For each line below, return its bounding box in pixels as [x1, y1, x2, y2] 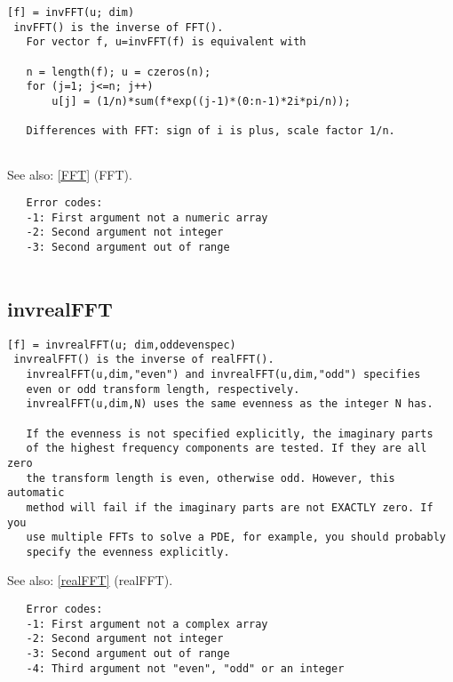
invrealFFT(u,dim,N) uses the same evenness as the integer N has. [26, 397, 433, 411]
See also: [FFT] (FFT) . [7, 164, 132, 183]
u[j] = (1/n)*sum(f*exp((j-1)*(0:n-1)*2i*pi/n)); [52, 94, 351, 108]
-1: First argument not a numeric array [26, 211, 268, 224]
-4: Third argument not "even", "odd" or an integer [26, 662, 345, 675]
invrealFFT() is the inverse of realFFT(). [13, 353, 274, 366]
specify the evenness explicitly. [26, 545, 230, 558]
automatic [7, 486, 65, 500]
